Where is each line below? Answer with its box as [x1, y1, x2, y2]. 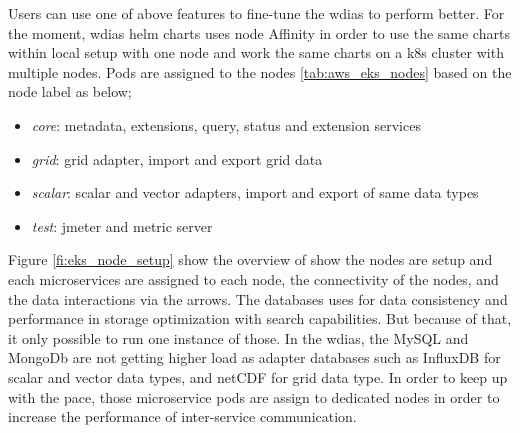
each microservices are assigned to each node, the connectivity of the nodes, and [8, 268, 499, 289]
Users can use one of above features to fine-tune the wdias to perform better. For [8, 3, 505, 23]
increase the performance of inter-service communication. [8, 406, 357, 427]
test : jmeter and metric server [31, 215, 213, 236]
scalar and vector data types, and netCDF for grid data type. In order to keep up [8, 366, 508, 387]
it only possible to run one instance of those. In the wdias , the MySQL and [8, 327, 469, 348]
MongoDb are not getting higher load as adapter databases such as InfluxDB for [8, 347, 501, 368]
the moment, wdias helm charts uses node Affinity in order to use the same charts [8, 22, 510, 43]
